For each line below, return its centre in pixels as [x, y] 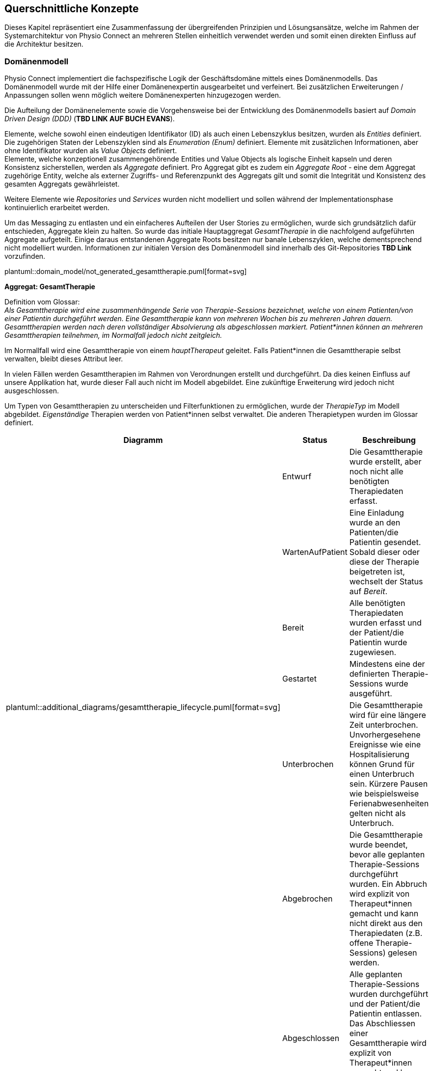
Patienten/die [374, 533]
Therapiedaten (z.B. [386, 933]
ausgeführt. [371, 694]
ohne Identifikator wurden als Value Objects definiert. [91, 151]
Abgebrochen [307, 899]
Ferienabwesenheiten [389, 804]
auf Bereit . [368, 591]
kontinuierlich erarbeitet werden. [57, 208]
